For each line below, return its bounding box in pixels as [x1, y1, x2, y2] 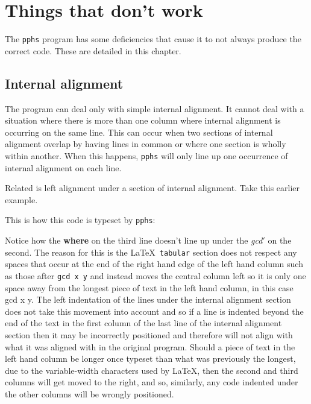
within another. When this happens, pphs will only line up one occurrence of [5, 149, 288, 162]
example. [5, 193, 38, 206]
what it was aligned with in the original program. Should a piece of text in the [5, 340, 295, 353]
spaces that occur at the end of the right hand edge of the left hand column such [5, 257, 303, 270]
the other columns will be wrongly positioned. [5, 387, 174, 400]
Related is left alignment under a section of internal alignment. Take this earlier [5, 181, 300, 194]
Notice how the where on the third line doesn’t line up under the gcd [5, 234, 263, 247]
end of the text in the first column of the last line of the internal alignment [5, 317, 282, 329]
